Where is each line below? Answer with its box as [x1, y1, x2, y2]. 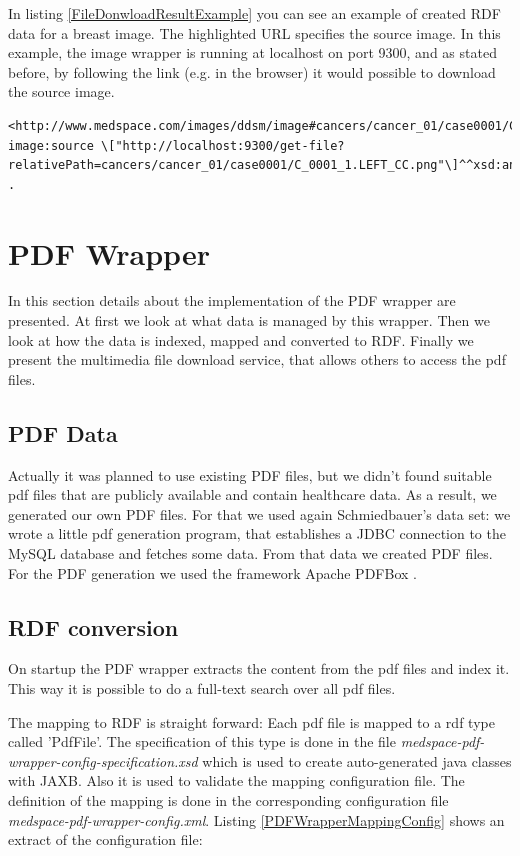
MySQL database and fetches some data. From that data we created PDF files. [8, 543, 493, 564]
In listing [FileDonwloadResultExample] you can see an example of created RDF [8, 3, 501, 23]
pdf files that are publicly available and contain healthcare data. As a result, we [8, 484, 497, 505]
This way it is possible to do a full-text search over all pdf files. [8, 678, 396, 698]
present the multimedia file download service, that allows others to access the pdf [8, 349, 506, 370]
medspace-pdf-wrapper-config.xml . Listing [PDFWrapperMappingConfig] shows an [8, 809, 505, 830]
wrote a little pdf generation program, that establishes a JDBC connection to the [8, 523, 506, 544]
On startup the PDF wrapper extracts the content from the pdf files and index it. [8, 658, 510, 679]
